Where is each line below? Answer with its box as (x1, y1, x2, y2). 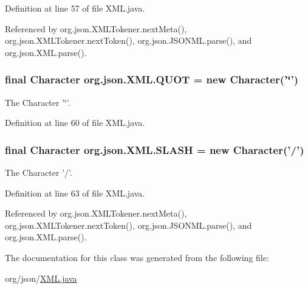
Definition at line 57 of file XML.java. (5, 2, 145, 14)
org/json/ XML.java (5, 271, 77, 284)
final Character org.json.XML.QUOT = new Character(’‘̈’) (5, 72, 298, 87)
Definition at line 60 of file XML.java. (5, 116, 145, 129)
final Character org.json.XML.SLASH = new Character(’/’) (5, 142, 304, 157)
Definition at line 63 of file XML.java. (5, 186, 145, 199)
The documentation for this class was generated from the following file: (5, 251, 269, 263)
